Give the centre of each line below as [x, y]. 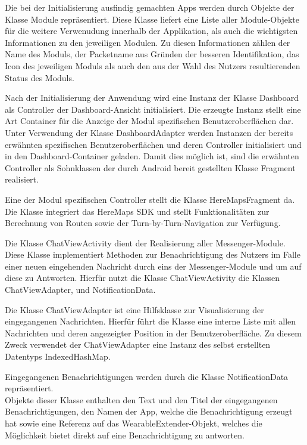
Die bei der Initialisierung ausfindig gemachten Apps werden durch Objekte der [150, 7]
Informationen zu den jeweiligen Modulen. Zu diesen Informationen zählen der [148, 42]
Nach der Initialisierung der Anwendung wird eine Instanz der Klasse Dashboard [152, 98]
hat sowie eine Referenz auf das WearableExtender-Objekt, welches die [134, 423]
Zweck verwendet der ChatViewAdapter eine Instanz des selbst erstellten [138, 344]
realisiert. [22, 179]
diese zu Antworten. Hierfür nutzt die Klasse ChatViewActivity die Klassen [142, 278]
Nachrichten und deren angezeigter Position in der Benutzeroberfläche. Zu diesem [153, 333]
